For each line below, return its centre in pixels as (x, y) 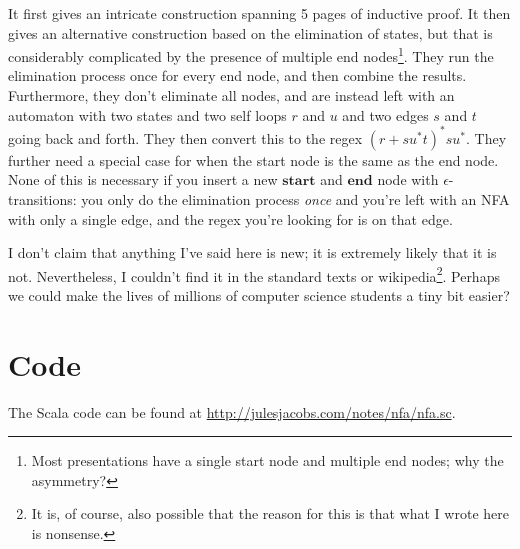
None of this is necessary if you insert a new (143, 179)
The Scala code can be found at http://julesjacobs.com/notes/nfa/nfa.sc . (232, 411)
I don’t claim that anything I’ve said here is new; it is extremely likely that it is (252, 252)
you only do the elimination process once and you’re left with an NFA (295, 198)
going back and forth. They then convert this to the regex (185, 137)
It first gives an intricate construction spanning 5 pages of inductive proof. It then (259, 13)
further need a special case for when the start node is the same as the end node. (253, 159)
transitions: (42, 198)
